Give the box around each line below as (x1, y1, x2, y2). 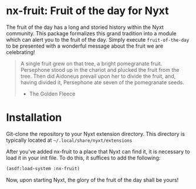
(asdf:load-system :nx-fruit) (6, 165, 80, 171)
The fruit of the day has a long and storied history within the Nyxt (6, 24, 164, 31)
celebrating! (6, 48, 35, 55)
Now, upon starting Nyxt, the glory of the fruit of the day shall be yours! (6, 176, 179, 183)
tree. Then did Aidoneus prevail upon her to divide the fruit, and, (20, 72, 176, 79)
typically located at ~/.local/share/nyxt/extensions (6, 137, 133, 144)
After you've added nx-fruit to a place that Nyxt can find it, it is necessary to (6, 148, 190, 155)
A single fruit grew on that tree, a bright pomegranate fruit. (20, 60, 163, 67)
